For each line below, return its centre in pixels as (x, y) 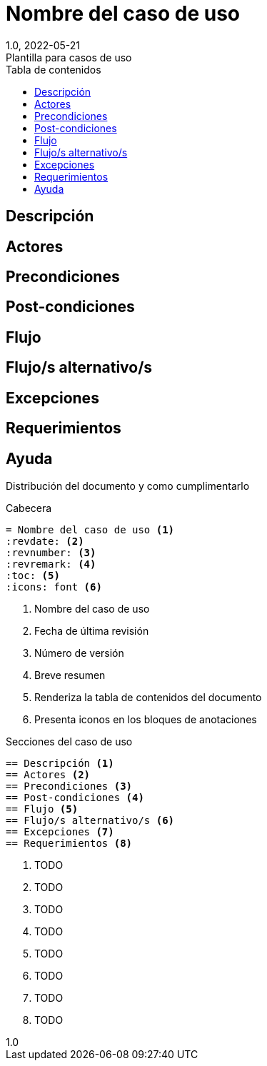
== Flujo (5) (42, 809)
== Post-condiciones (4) (75, 797)
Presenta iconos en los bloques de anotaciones (146, 719)
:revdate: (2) (45, 541)
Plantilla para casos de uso (69, 57)
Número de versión (79, 653)
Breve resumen (70, 675)
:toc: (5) (33, 575)
